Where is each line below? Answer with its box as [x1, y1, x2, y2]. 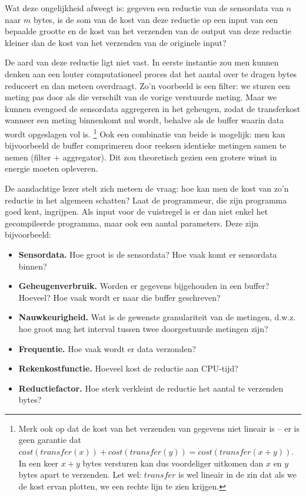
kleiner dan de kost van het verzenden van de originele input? [5, 36, 227, 48]
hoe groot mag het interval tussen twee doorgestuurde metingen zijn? [18, 322, 268, 334]
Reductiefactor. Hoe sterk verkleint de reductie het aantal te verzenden [18, 382, 284, 394]
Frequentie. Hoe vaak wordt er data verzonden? [18, 342, 197, 354]
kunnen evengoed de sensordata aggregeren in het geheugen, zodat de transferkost [5, 102, 301, 114]
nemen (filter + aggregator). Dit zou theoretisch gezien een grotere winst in [5, 150, 277, 163]
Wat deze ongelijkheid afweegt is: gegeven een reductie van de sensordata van [5, 2, 284, 14]
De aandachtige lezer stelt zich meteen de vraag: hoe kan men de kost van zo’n [5, 182, 289, 194]
